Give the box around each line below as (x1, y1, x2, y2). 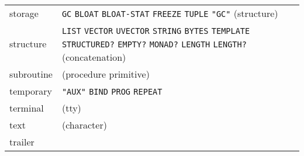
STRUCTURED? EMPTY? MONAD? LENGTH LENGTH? (61, 40, 247, 49)
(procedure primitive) (61, 67, 150, 81)
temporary (9, 84, 52, 98)
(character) (61, 118, 107, 131)
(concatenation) (61, 50, 126, 64)
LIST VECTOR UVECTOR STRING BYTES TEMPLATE (61, 26, 250, 36)
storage (9, 6, 39, 20)
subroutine (9, 67, 53, 81)
